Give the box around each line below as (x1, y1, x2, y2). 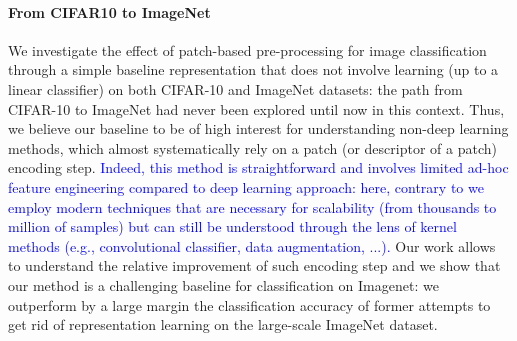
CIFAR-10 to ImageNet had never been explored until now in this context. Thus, (8, 98, 505, 119)
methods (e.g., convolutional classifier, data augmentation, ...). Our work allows (8, 235, 496, 256)
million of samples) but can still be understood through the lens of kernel (8, 216, 457, 237)
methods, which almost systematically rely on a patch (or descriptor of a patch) (8, 137, 497, 158)
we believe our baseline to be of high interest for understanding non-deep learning (8, 118, 509, 139)
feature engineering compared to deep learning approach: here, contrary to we (8, 176, 484, 197)
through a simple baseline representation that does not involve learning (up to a (8, 59, 499, 80)
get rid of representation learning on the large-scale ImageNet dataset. (8, 314, 438, 335)
